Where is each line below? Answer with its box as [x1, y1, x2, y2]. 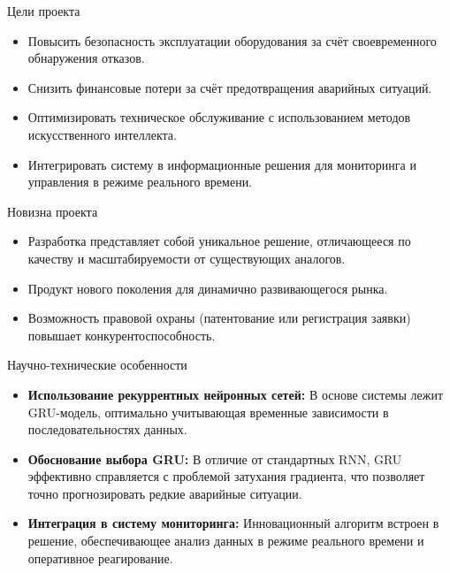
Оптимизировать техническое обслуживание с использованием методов [27, 108, 411, 126]
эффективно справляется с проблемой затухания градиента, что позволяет [27, 467, 425, 485]
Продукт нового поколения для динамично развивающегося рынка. [27, 279, 388, 297]
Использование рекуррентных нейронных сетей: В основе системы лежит [27, 385, 444, 403]
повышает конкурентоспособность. [27, 325, 216, 344]
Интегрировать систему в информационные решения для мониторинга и [27, 155, 416, 173]
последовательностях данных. [27, 420, 187, 439]
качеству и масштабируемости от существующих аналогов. [27, 248, 346, 267]
